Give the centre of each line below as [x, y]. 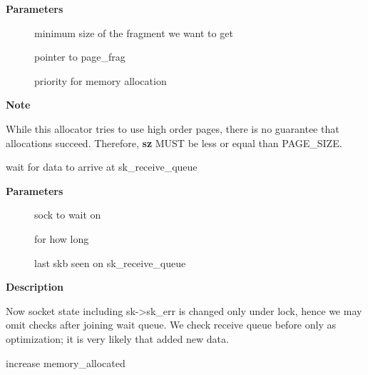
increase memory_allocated [66, 362]
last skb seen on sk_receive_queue [110, 262]
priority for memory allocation [101, 80]
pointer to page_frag [80, 57]
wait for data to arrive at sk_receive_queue [102, 167]
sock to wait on [68, 215]
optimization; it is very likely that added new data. [117, 338]
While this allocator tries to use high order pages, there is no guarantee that [173, 128]
